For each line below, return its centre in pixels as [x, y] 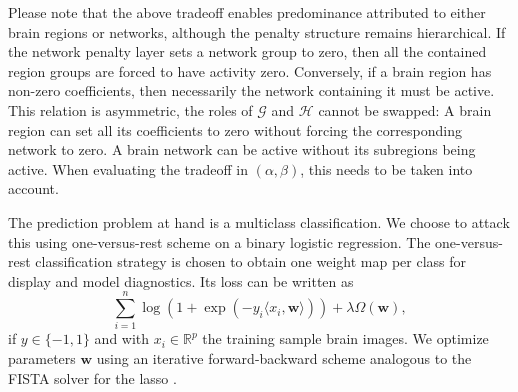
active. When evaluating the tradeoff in [128, 168]
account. [33, 188]
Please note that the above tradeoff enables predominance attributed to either [247, 12]
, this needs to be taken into [386, 168]
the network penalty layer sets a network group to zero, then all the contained [247, 51]
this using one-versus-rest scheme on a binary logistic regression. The [219, 241]
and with [122, 338]
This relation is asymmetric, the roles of [130, 109]
